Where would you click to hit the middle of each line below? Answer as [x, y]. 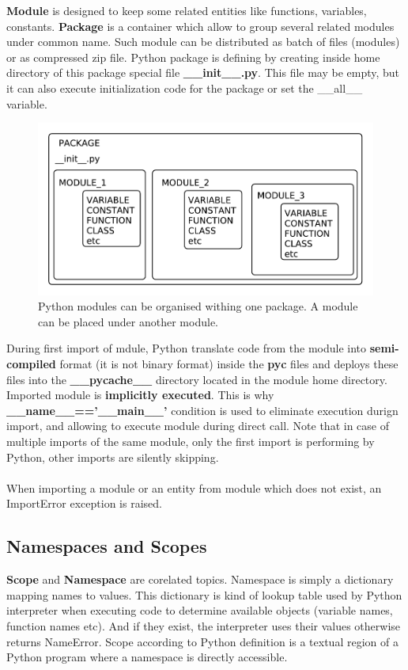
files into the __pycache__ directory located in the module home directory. [197, 379]
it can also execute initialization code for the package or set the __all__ [185, 88]
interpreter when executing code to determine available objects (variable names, [200, 610]
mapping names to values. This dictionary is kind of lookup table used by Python [204, 594]
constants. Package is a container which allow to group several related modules [200, 26]
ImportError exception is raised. [84, 503]
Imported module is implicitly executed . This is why [140, 395]
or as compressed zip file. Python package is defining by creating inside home [193, 57]
